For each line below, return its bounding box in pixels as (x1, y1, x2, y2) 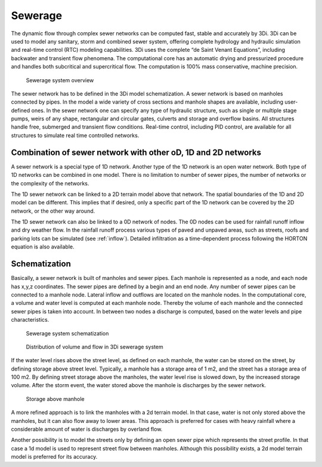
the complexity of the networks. (11, 179, 89, 187)
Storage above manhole (26, 395, 85, 402)
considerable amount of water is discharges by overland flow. (11, 426, 163, 433)
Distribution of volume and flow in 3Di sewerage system (26, 343, 163, 350)
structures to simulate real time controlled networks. (11, 132, 140, 139)
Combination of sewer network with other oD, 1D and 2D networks (11, 147, 262, 157)
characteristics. (11, 316, 49, 323)
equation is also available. (11, 243, 75, 250)
